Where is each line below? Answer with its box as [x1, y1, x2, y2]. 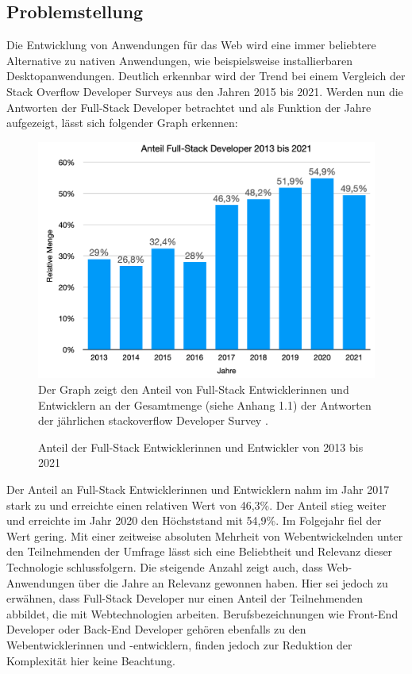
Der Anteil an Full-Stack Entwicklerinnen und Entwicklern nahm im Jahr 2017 [6, 481, 390, 498]
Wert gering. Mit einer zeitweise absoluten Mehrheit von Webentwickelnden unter [6, 527, 403, 544]
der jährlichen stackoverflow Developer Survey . [38, 412, 268, 429]
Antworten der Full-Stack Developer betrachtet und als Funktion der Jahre [6, 98, 372, 115]
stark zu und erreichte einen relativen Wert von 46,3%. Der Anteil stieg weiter [6, 496, 387, 513]
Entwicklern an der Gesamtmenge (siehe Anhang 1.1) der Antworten [38, 396, 372, 413]
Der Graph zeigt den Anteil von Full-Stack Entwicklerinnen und [38, 381, 349, 398]
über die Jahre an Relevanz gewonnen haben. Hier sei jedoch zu [78, 574, 388, 591]
